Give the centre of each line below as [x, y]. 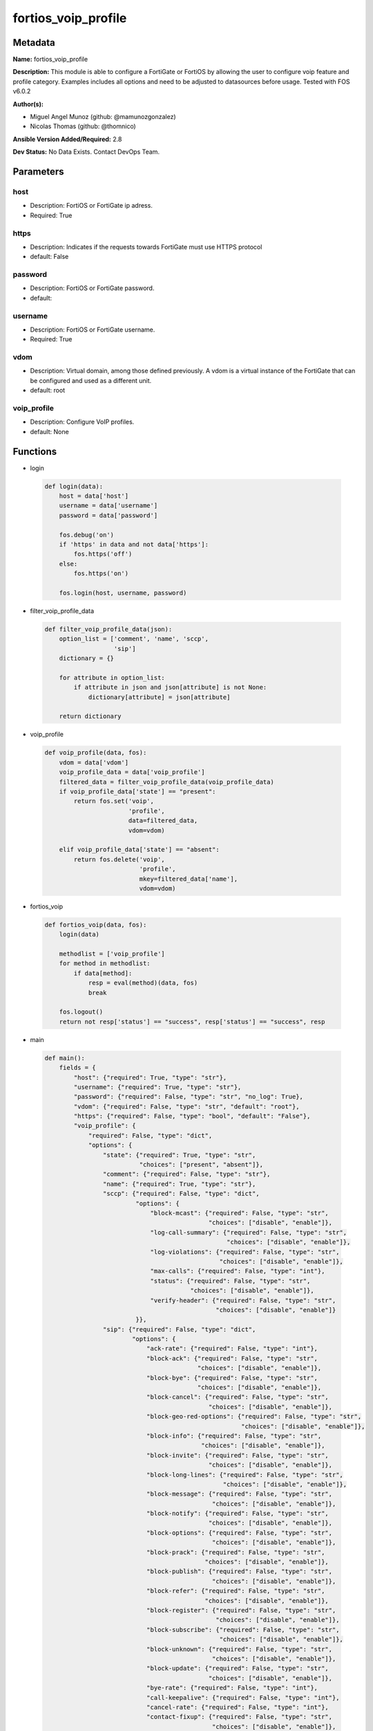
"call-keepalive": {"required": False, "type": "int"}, [243, 1697]
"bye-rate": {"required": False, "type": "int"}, [232, 1688]
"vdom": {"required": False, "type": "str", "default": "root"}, [186, 1106]
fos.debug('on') [86, 535]
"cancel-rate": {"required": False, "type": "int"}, [238, 1707]
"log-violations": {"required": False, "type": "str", [245, 1252]
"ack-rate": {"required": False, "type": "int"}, [232, 1349]
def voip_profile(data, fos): [96, 753]
